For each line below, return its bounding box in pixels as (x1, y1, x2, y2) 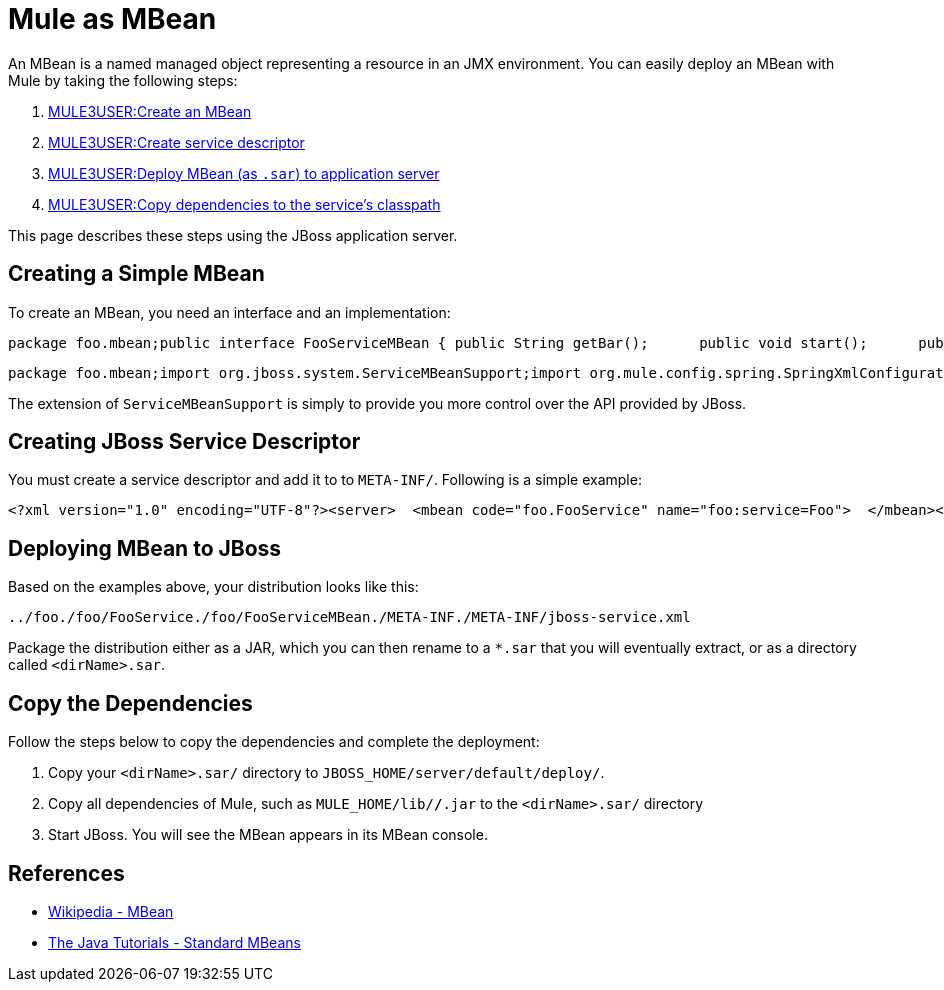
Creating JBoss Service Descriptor (8, 429, 361, 455)
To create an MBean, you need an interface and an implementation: (8, 303, 451, 321)
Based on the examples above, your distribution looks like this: (8, 578, 419, 596)
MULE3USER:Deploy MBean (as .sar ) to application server (48, 164, 440, 182)
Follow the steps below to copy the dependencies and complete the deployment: (8, 733, 540, 751)
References (8, 860, 125, 886)
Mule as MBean (8, 2, 217, 36)
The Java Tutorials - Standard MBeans (48, 933, 301, 951)
